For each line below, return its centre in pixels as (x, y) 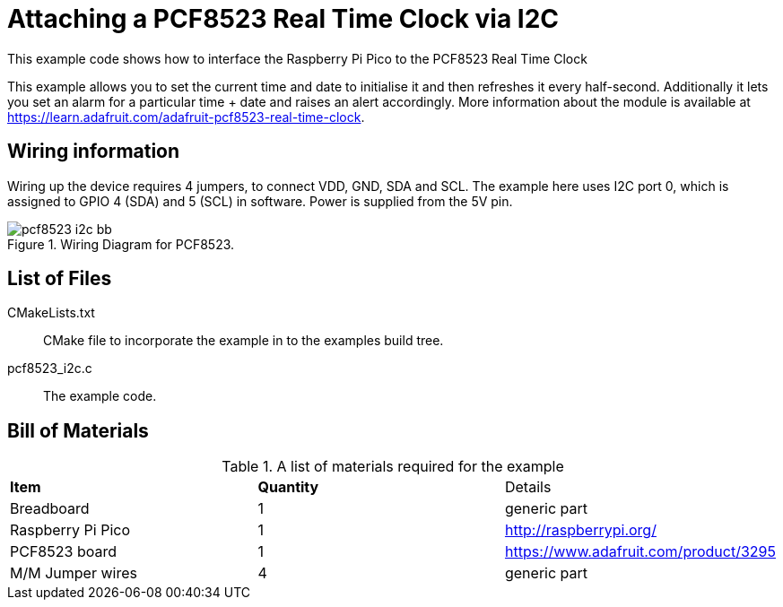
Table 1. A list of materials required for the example (393, 467)
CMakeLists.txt (51, 313)
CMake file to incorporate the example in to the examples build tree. (244, 341)
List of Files (60, 279)
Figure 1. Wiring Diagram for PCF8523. (121, 244)
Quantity (288, 487)
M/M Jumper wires (74, 573)
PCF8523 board (63, 552)
